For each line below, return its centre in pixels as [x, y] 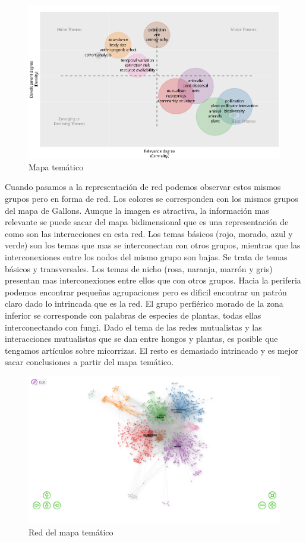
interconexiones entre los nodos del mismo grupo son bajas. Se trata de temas [146, 257]
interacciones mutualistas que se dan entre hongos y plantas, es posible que [141, 339]
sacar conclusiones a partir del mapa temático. [89, 362]
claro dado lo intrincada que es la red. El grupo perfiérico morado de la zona [144, 303]
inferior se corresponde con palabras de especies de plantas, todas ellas [133, 315]
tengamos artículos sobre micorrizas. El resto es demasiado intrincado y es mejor [152, 350]
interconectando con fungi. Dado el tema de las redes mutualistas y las [133, 327]
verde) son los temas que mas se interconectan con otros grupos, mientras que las [153, 245]
